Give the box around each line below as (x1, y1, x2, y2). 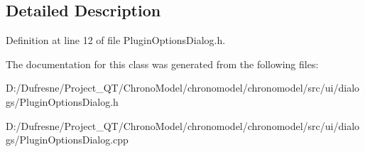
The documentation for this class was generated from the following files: (6, 56, 319, 71)
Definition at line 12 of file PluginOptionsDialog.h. (6, 33, 226, 48)
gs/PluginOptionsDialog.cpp (6, 132, 129, 147)
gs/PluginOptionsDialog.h (6, 94, 119, 109)
